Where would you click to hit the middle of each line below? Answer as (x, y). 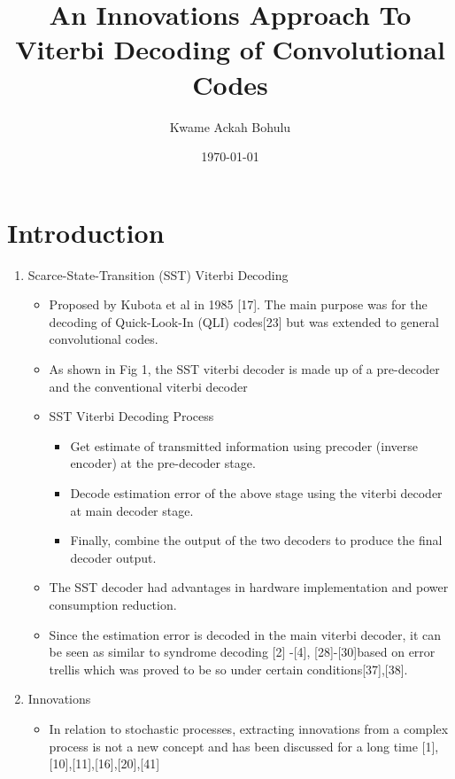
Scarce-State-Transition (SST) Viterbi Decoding (158, 274)
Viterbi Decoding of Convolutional (230, 49)
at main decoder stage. (132, 510)
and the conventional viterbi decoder (148, 386)
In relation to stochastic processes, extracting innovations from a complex (249, 728)
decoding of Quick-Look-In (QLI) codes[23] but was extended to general (244, 321)
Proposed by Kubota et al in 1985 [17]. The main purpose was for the (238, 304)
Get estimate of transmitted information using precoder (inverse (244, 445)
